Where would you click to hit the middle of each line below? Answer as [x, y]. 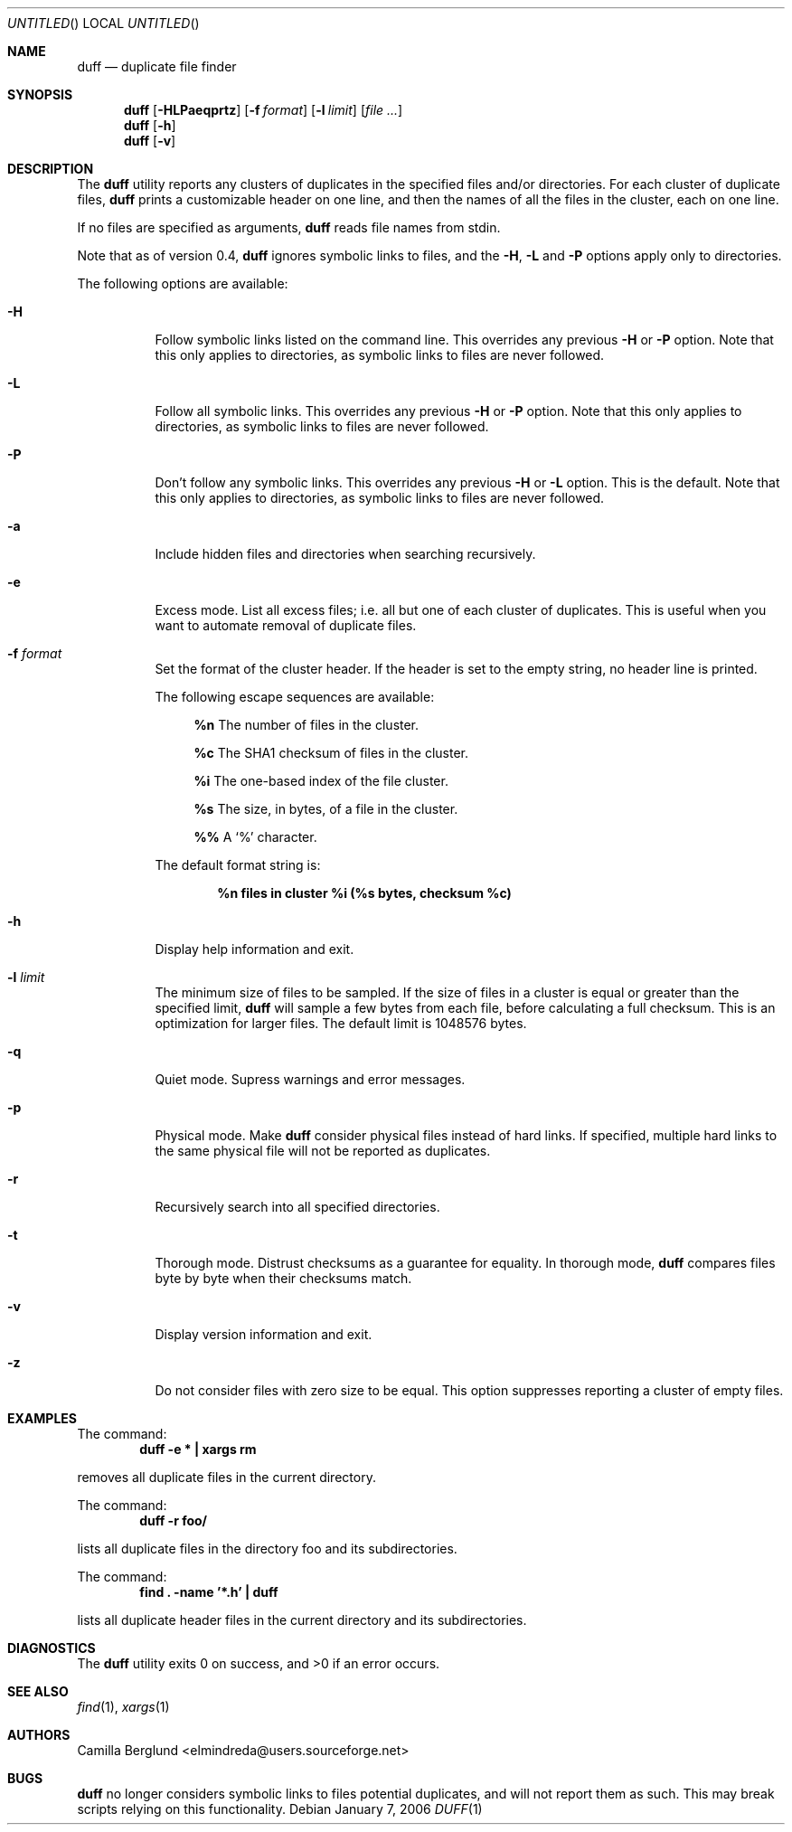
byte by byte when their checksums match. [283, 1278]
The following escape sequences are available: [295, 697]
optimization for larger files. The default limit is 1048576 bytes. [341, 1023]
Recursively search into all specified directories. [297, 1207]
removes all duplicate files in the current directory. [226, 1477]
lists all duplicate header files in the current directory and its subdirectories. [302, 1620]
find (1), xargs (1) [123, 1707]
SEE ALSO [38, 1691]
